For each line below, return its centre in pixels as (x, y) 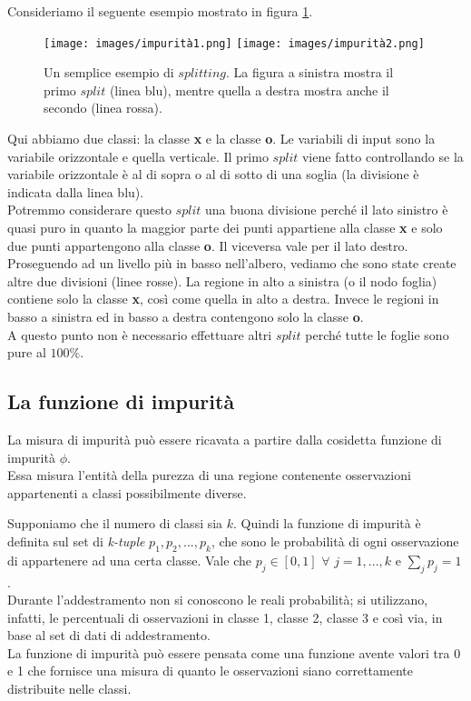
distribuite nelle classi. (69, 689)
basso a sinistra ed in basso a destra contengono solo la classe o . (186, 316)
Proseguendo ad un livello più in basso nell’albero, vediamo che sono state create (232, 263)
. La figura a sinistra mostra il (310, 72)
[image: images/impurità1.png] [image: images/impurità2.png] (234, 43)
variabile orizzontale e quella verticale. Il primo (138, 156)
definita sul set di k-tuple (76, 541)
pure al (27, 352)
